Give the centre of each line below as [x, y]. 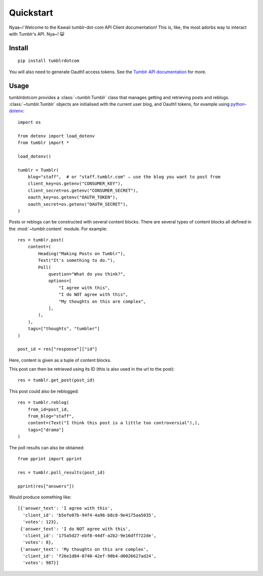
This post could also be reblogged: [44, 391]
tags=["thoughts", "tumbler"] [64, 329]
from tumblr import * [43, 142]
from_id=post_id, [48, 409]
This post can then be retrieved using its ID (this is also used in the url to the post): [92, 369]
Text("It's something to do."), [77, 260]
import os [29, 122]
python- [239, 104]
